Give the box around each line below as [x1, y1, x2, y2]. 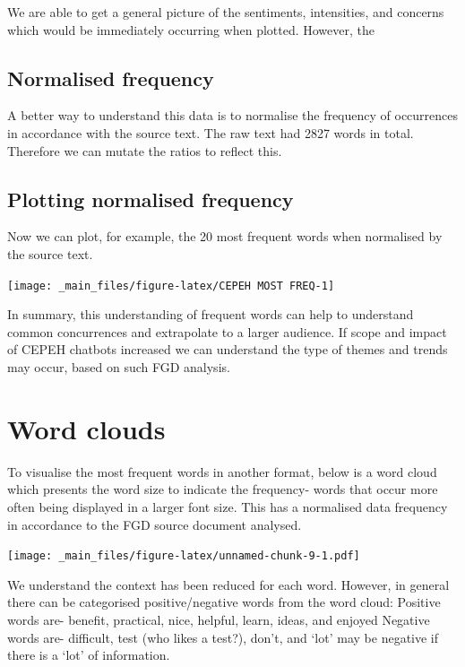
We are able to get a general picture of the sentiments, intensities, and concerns [7, 3, 444, 21]
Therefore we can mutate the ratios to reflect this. [7, 141, 282, 160]
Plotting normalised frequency [7, 185, 294, 212]
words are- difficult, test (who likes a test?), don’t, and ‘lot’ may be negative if [7, 628, 439, 646]
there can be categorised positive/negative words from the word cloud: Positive [7, 593, 441, 611]
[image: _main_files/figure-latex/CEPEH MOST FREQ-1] [7, 279, 335, 292]
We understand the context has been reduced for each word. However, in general [7, 575, 450, 593]
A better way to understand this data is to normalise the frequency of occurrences [7, 106, 459, 125]
